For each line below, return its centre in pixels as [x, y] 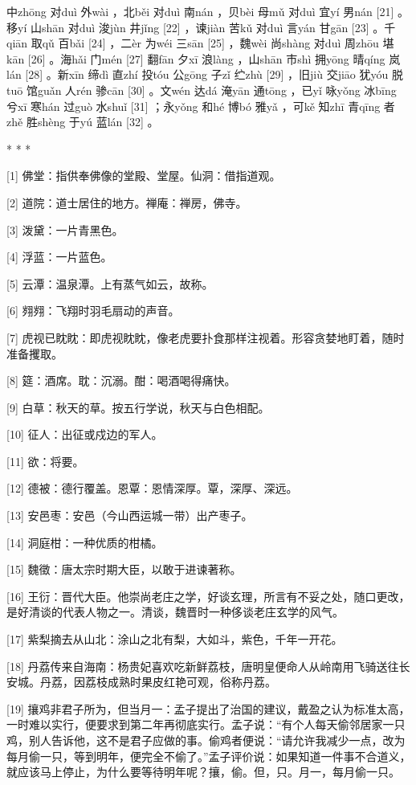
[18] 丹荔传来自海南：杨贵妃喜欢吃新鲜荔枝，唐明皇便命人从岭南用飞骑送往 [203, 666]
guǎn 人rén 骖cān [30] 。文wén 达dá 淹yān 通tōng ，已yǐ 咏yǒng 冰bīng [217, 90]
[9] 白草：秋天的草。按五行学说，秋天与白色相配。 [138, 407]
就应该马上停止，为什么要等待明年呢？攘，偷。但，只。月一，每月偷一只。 [203, 772]
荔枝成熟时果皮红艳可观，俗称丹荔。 [180, 682]
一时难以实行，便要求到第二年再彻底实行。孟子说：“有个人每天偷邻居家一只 [206, 724]
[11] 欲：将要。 [45, 461]
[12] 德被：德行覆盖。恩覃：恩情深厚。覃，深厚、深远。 [152, 488]
